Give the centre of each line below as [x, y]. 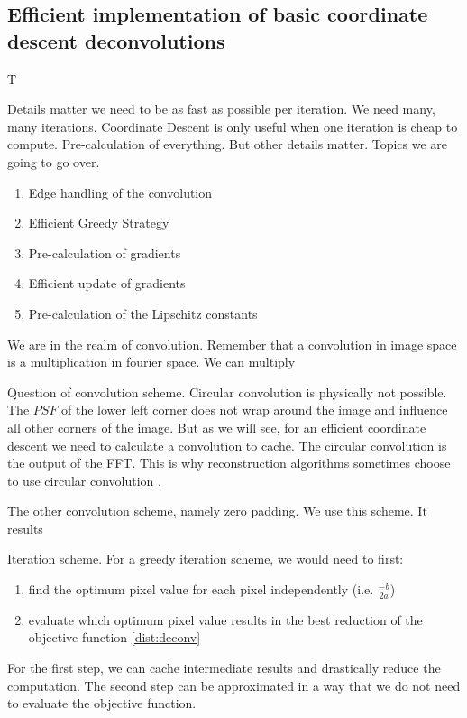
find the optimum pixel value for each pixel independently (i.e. [201, 589]
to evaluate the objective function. [102, 703]
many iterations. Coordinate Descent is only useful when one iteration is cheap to [233, 126]
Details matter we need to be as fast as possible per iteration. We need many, [221, 109]
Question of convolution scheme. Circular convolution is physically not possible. [227, 392]
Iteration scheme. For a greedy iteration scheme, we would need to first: [206, 559]
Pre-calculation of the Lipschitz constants [143, 313]
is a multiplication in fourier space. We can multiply [151, 362]
